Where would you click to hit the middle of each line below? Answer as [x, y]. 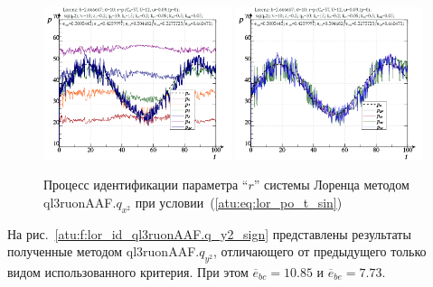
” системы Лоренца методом [331, 185]
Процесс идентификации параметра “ [146, 185]
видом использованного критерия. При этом [128, 271]
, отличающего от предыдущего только [320, 251]
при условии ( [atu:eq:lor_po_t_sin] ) [239, 202]
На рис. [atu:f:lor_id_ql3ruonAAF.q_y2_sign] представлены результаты [209, 233]
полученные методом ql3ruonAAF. [104, 251]
